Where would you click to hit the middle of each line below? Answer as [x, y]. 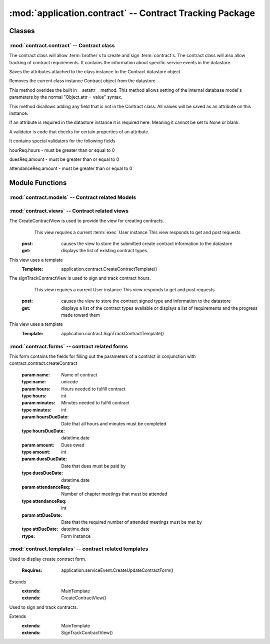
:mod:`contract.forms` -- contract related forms [69, 346]
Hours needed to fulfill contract [93, 389]
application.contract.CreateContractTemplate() [109, 269]
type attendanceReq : [44, 501]
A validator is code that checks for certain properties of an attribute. [79, 132]
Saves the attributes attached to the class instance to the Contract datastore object [95, 72]
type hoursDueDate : [43, 431]
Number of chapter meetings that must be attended [114, 494]
